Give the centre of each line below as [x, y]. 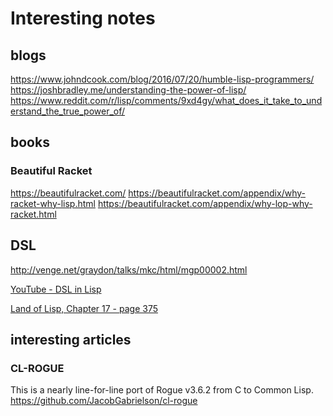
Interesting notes [83, 18]
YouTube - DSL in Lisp [56, 289]
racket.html [33, 214]
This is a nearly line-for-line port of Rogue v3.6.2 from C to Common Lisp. [162, 390]
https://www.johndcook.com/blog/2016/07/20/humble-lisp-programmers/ [162, 79]
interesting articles [71, 339]
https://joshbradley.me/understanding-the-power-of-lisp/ [128, 90]
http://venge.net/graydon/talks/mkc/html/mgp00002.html [129, 269]
